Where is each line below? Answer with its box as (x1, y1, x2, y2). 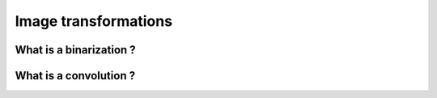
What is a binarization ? (15, 43, 137, 57)
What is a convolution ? (15, 69, 136, 83)
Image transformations (15, 12, 173, 30)
